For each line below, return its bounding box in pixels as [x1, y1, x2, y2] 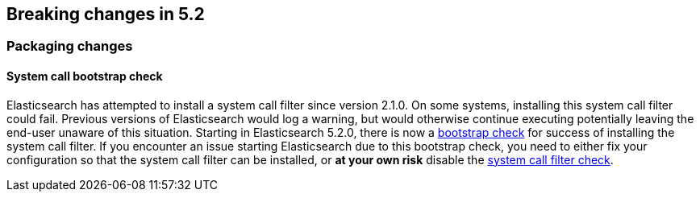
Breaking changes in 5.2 [6, 4, 205, 24]
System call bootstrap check [6, 69, 163, 84]
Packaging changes [6, 38, 133, 55]
